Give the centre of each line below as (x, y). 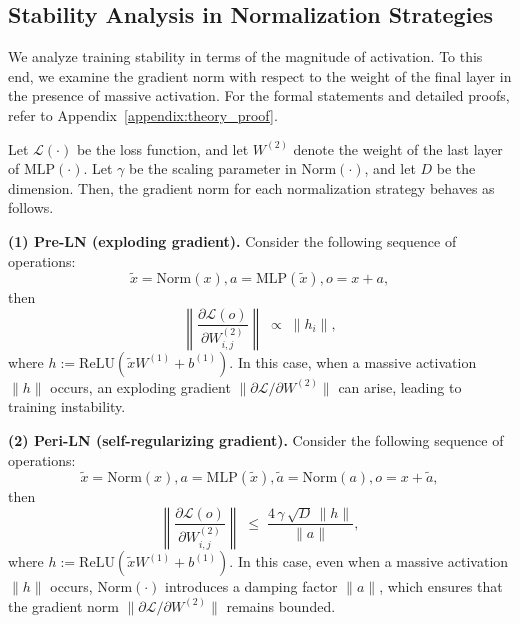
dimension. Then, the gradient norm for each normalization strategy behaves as (251, 187)
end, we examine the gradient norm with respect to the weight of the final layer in (260, 75)
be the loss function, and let (162, 148)
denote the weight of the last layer (398, 148)
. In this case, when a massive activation (353, 361)
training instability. (67, 406)
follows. (31, 207)
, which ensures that (441, 586)
